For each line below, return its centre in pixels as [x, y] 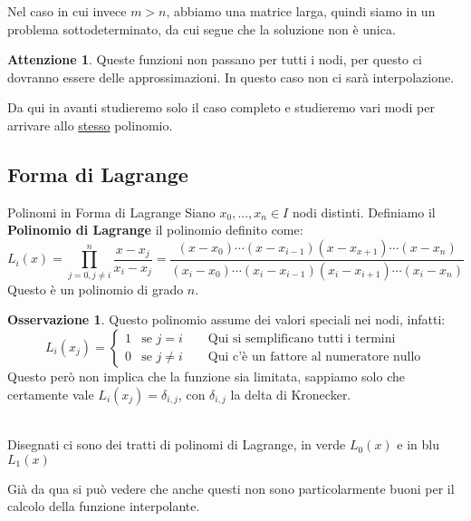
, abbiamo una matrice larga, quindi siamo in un [301, 11]
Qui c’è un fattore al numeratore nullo [314, 357]
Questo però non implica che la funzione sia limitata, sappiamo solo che [206, 376]
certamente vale [51, 394]
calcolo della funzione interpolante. [104, 506]
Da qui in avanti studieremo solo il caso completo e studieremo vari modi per [221, 107]
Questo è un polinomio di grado [96, 289]
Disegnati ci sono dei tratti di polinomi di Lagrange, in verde [177, 444]
